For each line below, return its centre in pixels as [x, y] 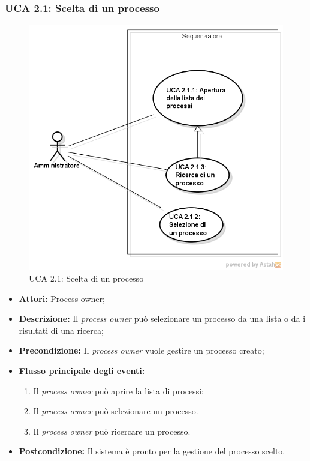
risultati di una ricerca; [61, 330]
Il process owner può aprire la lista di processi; [118, 390]
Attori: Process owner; [62, 298]
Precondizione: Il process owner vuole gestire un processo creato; [142, 350]
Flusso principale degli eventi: [82, 370]
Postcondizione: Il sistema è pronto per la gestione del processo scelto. [152, 451]
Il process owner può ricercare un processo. [112, 431]
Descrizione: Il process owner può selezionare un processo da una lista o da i [162, 318]
